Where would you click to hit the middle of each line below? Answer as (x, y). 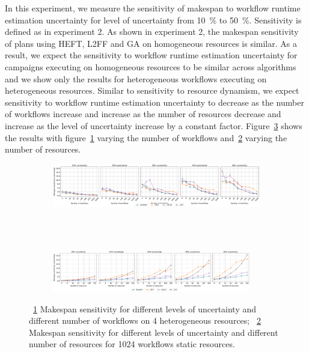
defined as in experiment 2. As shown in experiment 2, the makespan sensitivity (152, 32)
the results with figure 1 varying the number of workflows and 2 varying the (146, 137)
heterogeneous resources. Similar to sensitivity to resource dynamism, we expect (152, 90)
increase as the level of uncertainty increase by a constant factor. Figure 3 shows (154, 125)
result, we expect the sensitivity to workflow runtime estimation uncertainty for (151, 55)
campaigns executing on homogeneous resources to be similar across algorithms (151, 66)
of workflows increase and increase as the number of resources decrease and (143, 114)
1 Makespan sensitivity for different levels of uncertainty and (145, 308)
